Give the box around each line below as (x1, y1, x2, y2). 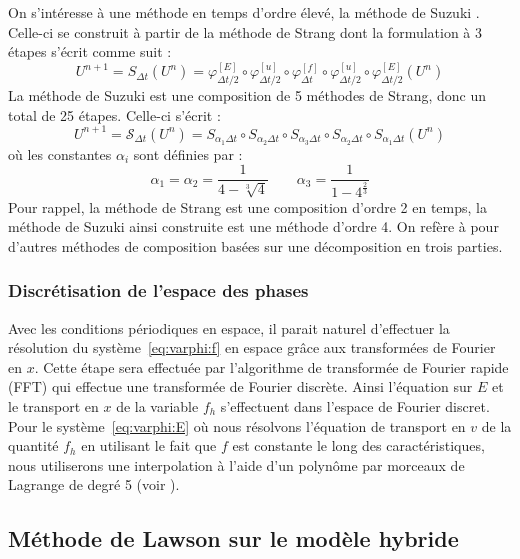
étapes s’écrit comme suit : (8, 41, 172, 62)
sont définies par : (133, 143, 243, 164)
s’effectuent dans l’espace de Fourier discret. (220, 395, 490, 416)
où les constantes (8, 143, 112, 164)
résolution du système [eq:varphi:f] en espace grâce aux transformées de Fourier (8, 337, 496, 358)
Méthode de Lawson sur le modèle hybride (8, 523, 459, 554)
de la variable (116, 395, 199, 416)
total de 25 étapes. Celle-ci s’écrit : (8, 104, 221, 125)
